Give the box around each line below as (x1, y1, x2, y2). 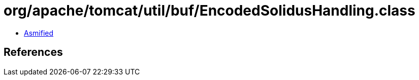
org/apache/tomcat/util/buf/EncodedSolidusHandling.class (4, 2, 415, 19)
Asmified (24, 28, 54, 37)
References (4, 46, 63, 59)
